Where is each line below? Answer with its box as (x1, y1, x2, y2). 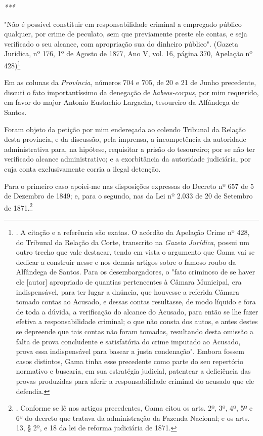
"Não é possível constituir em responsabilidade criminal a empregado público (4, 18, 242, 29)
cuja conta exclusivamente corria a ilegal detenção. (4, 163, 161, 174)
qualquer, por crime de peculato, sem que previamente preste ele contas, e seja (4, 28, 247, 39)
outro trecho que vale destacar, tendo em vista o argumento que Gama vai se (16, 247, 255, 257)
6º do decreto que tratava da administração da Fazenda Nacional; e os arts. (16, 412, 250, 423)
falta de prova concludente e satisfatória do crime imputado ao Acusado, (16, 336, 241, 346)
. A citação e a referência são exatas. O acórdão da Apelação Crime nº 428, (16, 227, 250, 237)
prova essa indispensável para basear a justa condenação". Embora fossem (16, 346, 244, 356)
